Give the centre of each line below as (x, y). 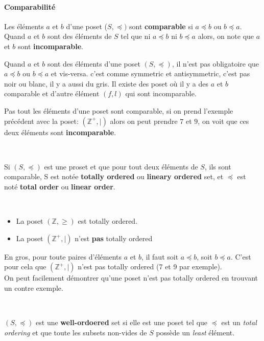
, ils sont (218, 166)
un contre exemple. (34, 287)
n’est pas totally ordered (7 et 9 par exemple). (150, 267)
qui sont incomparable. (161, 93)
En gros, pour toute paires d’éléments (63, 256)
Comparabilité (30, 6)
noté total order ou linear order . (60, 186)
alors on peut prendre (144, 121)
